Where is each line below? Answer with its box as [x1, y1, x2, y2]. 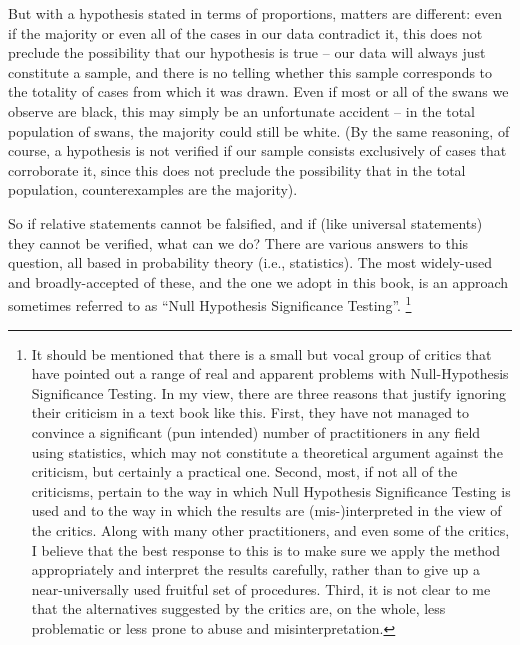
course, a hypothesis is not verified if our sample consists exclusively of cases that [8, 140, 507, 161]
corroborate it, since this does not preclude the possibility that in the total [8, 159, 466, 180]
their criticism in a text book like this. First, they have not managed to [31, 402, 470, 423]
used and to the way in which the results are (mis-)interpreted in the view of [31, 500, 502, 521]
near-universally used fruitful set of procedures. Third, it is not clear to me [31, 578, 491, 599]
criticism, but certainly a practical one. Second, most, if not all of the [31, 461, 458, 482]
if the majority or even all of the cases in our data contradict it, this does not [8, 22, 483, 43]
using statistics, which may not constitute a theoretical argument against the [31, 441, 503, 462]
